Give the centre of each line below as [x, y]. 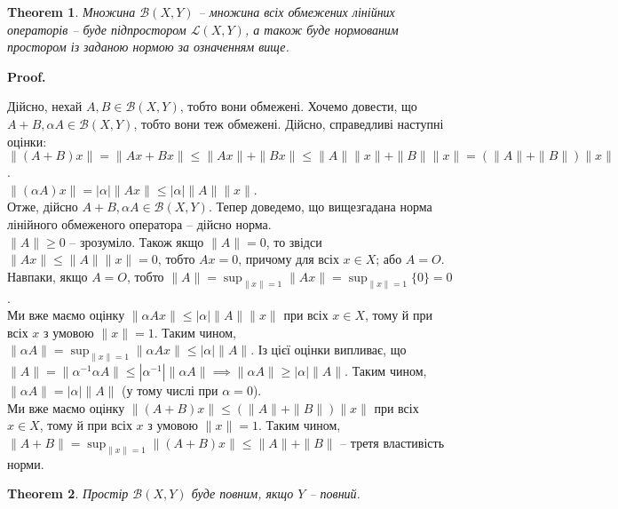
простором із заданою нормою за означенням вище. [148, 47]
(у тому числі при [170, 390]
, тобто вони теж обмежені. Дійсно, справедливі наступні [289, 123]
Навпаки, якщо [48, 276]
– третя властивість [392, 442]
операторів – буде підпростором [97, 29]
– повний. [335, 493]
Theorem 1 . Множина [71, 12]
